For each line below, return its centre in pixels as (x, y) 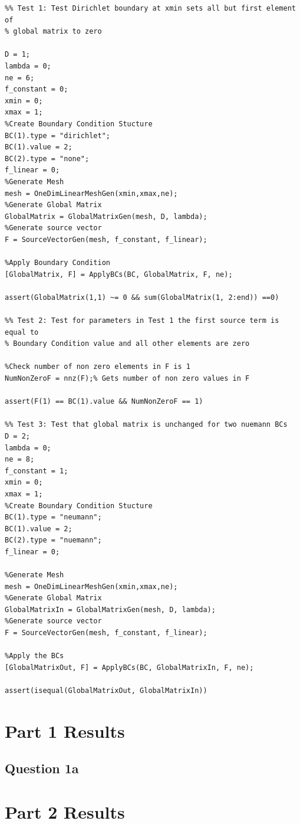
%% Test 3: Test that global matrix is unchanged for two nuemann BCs (146, 425)
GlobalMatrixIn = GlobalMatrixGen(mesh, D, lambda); (110, 609)
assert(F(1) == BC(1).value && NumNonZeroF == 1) (104, 402)
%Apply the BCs (34, 656)
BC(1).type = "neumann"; (53, 517)
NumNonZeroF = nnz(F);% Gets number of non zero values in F (127, 378)
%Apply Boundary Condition (57, 263)
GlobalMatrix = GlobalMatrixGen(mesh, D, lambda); (106, 216)
